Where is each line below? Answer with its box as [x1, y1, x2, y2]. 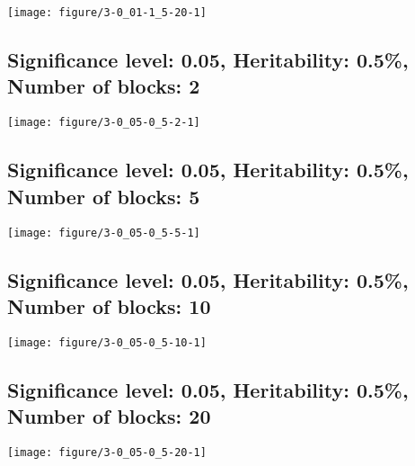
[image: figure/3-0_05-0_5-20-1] [7, 446, 207, 459]
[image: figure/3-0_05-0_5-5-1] [7, 226, 200, 239]
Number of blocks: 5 [7, 182, 200, 210]
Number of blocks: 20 [7, 402, 211, 430]
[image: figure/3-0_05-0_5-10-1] [7, 336, 207, 349]
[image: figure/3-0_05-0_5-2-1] [7, 116, 200, 130]
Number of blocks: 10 [7, 291, 211, 319]
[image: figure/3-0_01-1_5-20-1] [7, 6, 207, 19]
